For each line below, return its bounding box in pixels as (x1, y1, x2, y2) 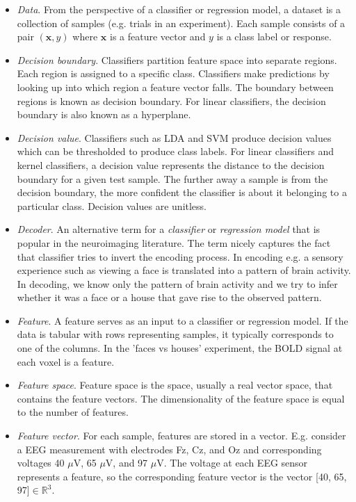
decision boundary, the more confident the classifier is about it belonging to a (17, 185, 347, 200)
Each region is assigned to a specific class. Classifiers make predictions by (17, 66, 330, 81)
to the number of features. (17, 405, 129, 419)
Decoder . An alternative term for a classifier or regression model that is (17, 222, 321, 236)
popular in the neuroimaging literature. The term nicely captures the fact (17, 235, 331, 250)
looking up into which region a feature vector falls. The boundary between (17, 79, 334, 94)
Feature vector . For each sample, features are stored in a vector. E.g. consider (17, 428, 346, 443)
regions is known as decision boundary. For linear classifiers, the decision (17, 93, 326, 108)
